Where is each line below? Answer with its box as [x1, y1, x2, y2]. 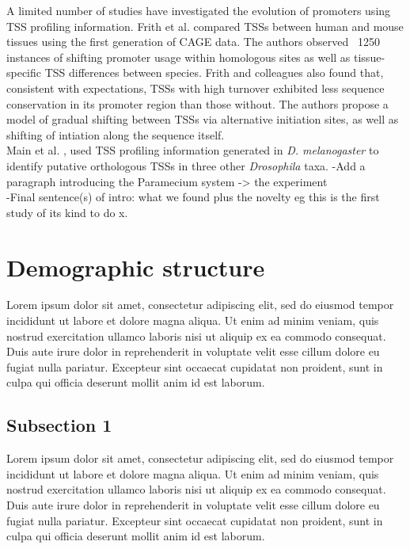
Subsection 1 [6, 413, 112, 437]
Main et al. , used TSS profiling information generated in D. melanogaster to [6, 142, 379, 158]
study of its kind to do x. [6, 204, 128, 220]
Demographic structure [6, 250, 265, 283]
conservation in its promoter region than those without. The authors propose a [6, 95, 389, 112]
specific [6, 64, 42, 81]
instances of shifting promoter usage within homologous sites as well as [6, 48, 351, 65]
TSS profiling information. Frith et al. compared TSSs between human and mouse [6, 17, 404, 34]
